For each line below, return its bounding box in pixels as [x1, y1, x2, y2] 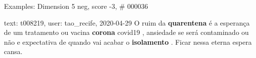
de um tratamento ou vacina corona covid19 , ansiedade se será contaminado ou [4, 27, 249, 37]
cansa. [4, 46, 23, 57]
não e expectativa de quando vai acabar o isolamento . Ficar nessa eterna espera [4, 36, 252, 47]
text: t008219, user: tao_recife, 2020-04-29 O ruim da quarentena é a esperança [4, 17, 250, 28]
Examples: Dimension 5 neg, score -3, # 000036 [4, 1, 148, 11]
